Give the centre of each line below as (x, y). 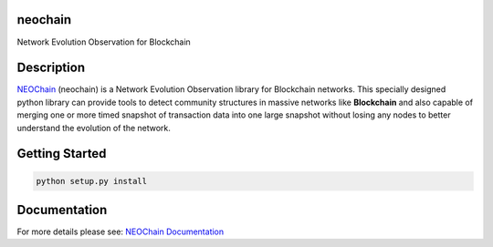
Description (51, 68)
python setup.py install (92, 181)
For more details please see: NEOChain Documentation (121, 232)
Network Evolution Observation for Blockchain (104, 42)
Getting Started (62, 154)
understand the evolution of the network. (94, 128)
